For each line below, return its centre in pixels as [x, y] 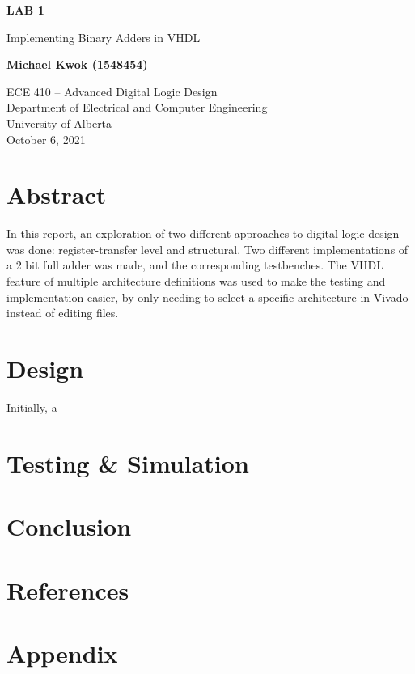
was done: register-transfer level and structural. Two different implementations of [207, 249]
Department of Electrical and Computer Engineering [137, 107]
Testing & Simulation [128, 462]
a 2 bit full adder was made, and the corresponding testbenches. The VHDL [195, 265]
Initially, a [32, 407]
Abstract [57, 195]
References [68, 589]
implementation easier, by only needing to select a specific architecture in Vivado [207, 297]
